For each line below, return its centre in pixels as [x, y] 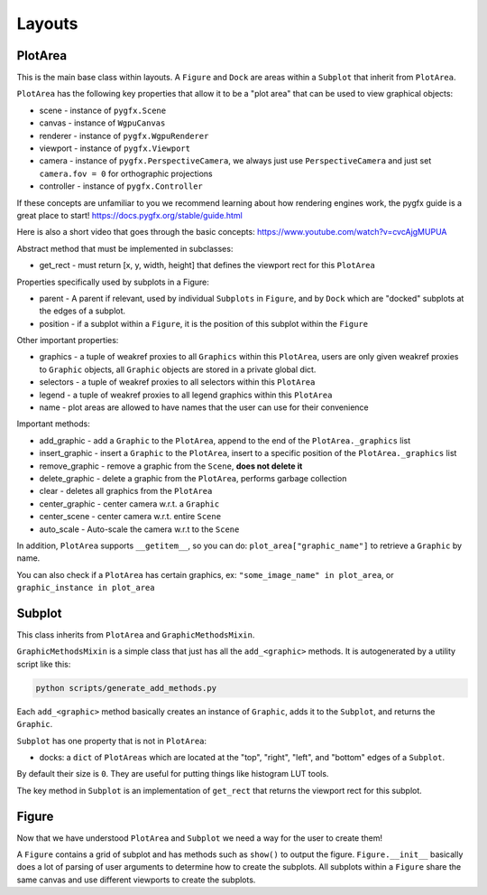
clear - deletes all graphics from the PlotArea [126, 491]
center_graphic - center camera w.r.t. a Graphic [129, 503]
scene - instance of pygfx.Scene [103, 110]
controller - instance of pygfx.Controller [121, 186]
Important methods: [53, 424]
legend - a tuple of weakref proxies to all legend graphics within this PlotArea [186, 395]
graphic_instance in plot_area [86, 588]
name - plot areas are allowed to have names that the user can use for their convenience [204, 407]
